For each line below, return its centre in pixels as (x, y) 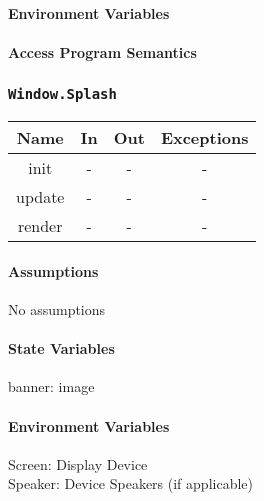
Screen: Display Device (78, 463)
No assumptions (57, 308)
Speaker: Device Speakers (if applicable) (130, 483)
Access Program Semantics (102, 51)
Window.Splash (62, 94)
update (40, 197)
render (40, 226)
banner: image (51, 386)
